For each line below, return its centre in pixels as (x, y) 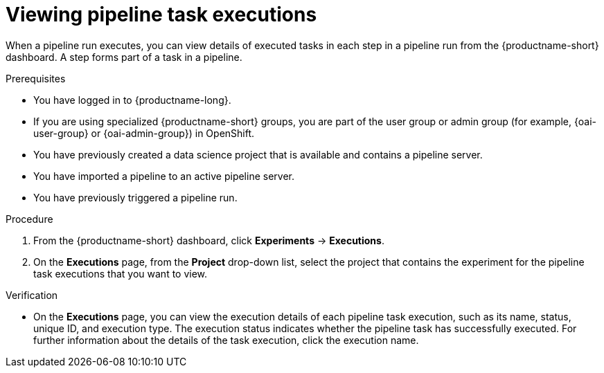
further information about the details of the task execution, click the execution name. (226, 340)
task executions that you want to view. (121, 273)
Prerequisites (36, 78)
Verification (32, 295)
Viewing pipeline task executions (161, 15)
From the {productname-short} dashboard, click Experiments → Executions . (209, 240)
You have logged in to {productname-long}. (132, 100)
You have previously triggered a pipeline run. (135, 197)
